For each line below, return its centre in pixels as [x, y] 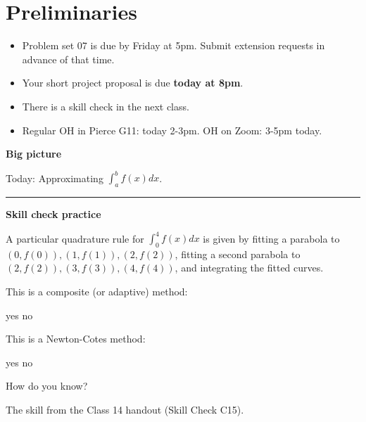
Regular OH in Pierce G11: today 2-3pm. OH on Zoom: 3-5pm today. [172, 130]
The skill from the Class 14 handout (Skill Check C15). [125, 410]
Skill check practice [53, 213]
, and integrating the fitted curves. [249, 268]
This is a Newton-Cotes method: [76, 339]
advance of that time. [68, 59]
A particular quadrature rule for [75, 238]
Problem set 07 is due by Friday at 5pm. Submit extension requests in [173, 45]
